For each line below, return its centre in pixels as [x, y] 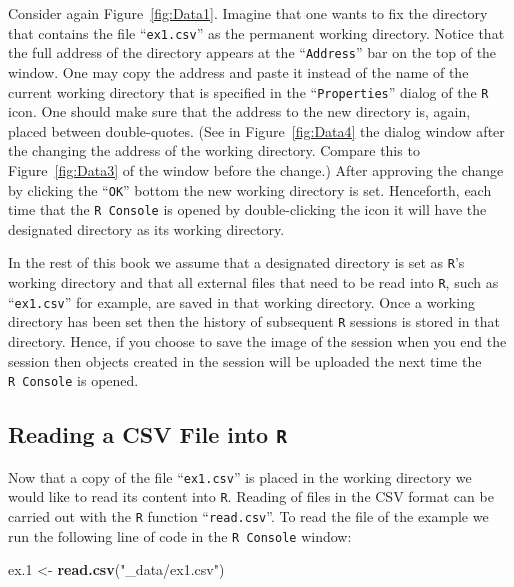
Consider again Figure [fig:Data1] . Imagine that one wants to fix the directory [248, 13]
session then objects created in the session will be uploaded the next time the [245, 360]
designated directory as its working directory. [146, 228]
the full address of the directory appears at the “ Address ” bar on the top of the [252, 52]
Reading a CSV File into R [147, 434]
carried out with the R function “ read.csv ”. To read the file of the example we [248, 516]
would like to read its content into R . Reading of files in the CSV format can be [251, 496]
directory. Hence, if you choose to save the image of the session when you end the [257, 341]
